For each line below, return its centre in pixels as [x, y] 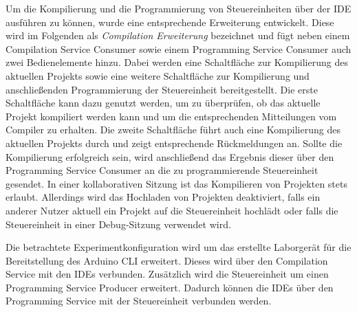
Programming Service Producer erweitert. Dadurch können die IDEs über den [170, 287]
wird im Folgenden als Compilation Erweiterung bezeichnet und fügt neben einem [178, 35]
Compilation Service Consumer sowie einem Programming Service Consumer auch [178, 48]
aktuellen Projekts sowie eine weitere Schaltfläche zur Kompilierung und [158, 75]
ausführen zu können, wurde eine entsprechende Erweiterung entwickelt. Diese [170, 22]
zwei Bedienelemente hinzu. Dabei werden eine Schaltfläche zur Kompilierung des [177, 62]
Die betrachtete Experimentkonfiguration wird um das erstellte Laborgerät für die [178, 247]
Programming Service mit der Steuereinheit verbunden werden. [139, 301]
